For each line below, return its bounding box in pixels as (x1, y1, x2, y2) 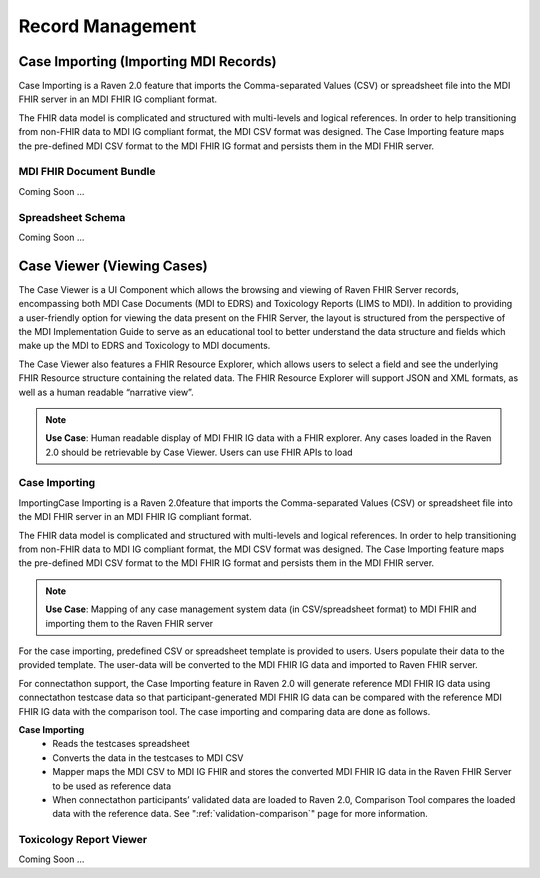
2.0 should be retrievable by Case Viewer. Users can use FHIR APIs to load (45, 446, 354, 458)
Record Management (18, 15, 197, 37)
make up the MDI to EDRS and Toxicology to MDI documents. (18, 340, 271, 352)
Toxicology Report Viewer (18, 833, 148, 847)
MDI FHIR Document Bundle (18, 165, 156, 179)
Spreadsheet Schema (18, 210, 126, 224)
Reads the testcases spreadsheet (52, 738, 190, 750)
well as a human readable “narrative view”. (18, 386, 194, 398)
